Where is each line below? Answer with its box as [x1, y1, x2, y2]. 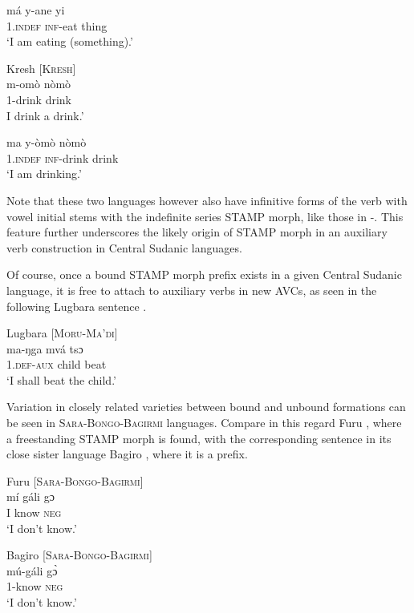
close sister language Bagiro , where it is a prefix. [6, 446, 248, 462]
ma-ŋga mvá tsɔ [6, 340, 83, 357]
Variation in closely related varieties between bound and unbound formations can [6, 398, 406, 415]
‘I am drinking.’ [6, 165, 82, 182]
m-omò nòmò [6, 75, 71, 92]
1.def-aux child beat [6, 356, 107, 373]
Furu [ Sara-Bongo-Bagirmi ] [6, 472, 144, 489]
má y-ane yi [6, 2, 65, 18]
